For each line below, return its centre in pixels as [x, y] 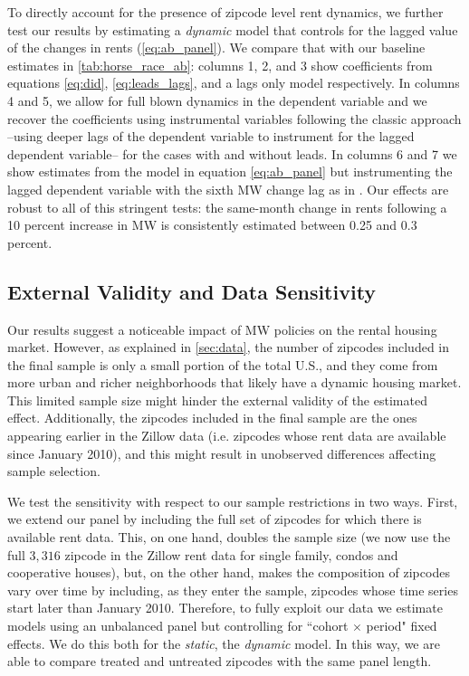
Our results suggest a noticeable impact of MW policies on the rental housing [222, 329]
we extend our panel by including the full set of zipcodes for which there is [215, 519]
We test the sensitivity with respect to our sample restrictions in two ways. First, [233, 501]
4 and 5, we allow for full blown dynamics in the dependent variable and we [217, 100]
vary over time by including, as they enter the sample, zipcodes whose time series [233, 590]
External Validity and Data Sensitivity [192, 291]
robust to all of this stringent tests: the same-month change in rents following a [227, 207]
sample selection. [54, 471]
